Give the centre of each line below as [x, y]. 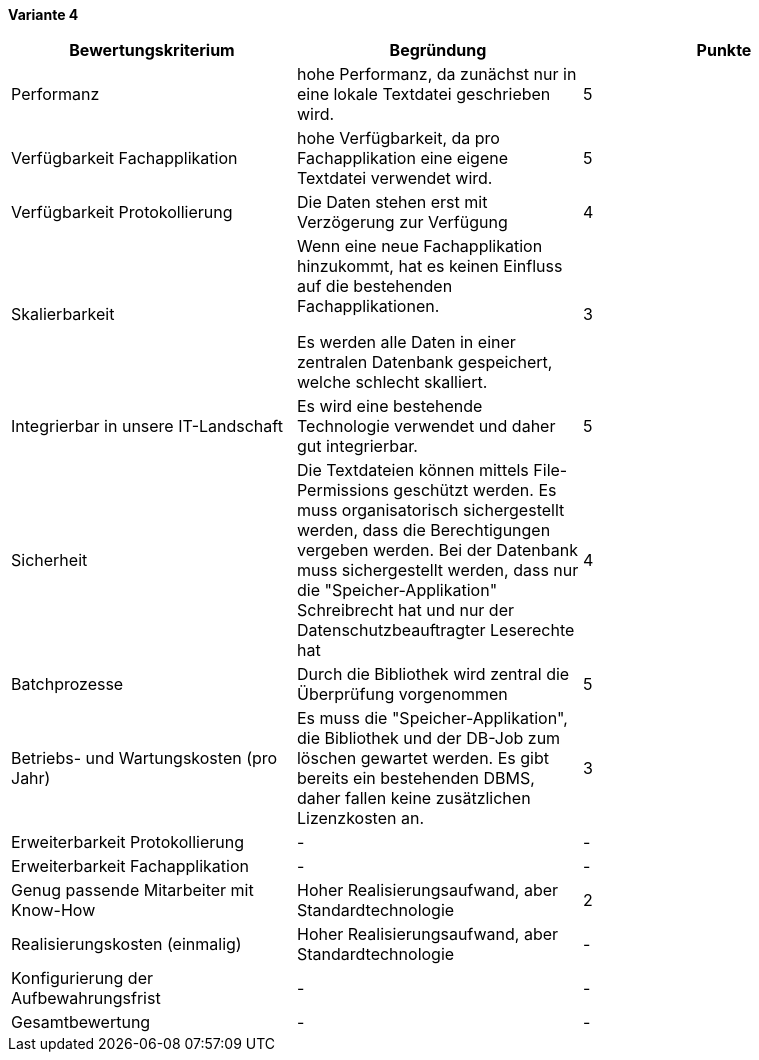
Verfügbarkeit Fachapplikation [124, 158]
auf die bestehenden [374, 286]
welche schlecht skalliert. [392, 382]
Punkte [724, 50]
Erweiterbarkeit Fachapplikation [130, 866]
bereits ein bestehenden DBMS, [415, 778]
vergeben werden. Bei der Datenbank [437, 550]
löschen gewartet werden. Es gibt [422, 758]
